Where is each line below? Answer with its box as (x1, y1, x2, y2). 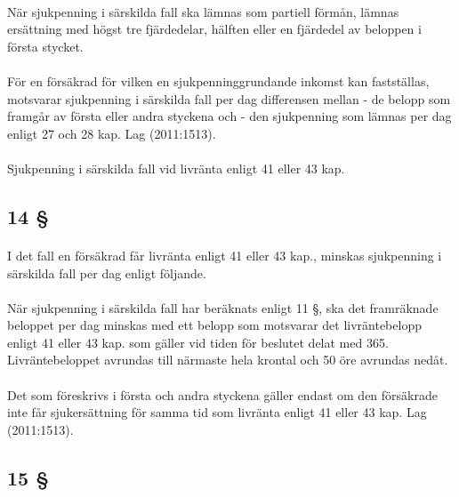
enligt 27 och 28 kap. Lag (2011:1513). (7, 124, 216, 142)
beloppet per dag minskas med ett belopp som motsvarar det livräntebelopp (7, 316, 422, 334)
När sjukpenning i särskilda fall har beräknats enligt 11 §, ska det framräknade (7, 298, 439, 317)
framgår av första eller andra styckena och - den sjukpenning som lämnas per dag (7, 107, 452, 125)
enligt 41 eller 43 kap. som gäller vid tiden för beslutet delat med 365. (7, 333, 389, 351)
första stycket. (7, 36, 84, 55)
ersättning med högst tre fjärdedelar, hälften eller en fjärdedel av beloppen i (7, 20, 422, 38)
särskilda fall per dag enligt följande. (7, 263, 206, 282)
